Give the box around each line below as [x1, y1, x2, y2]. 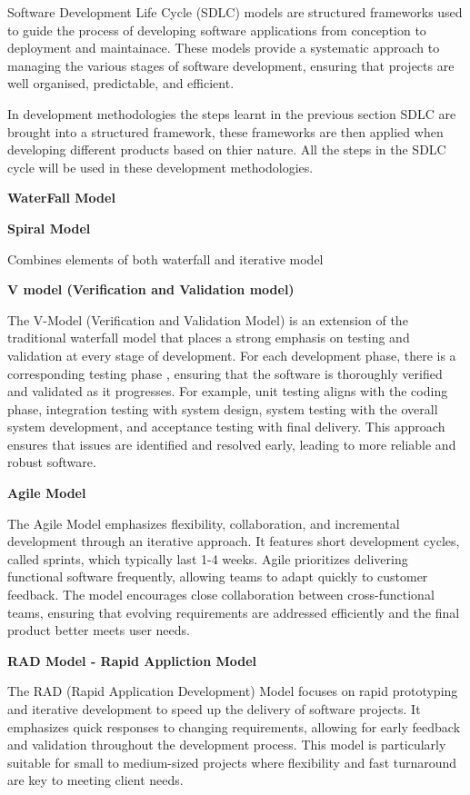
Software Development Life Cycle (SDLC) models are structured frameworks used [7, 3, 463, 21]
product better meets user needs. [7, 621, 190, 640]
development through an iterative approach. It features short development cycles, [7, 532, 460, 551]
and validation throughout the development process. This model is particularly [7, 735, 446, 754]
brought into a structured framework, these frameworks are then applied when [7, 122, 444, 141]
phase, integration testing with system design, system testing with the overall [7, 399, 438, 418]
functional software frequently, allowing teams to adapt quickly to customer [7, 567, 428, 586]
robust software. [7, 452, 96, 472]
